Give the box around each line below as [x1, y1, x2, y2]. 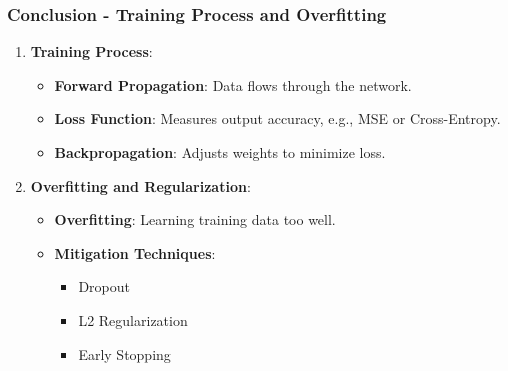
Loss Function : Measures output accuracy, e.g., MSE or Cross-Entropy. [54, 108, 501, 129]
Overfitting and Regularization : [30, 175, 251, 196]
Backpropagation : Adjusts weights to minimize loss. [54, 142, 386, 162]
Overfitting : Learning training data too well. [54, 209, 336, 230]
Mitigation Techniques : [54, 242, 216, 263]
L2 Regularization [78, 309, 188, 330]
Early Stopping [78, 343, 171, 364]
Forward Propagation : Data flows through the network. [54, 74, 412, 95]
